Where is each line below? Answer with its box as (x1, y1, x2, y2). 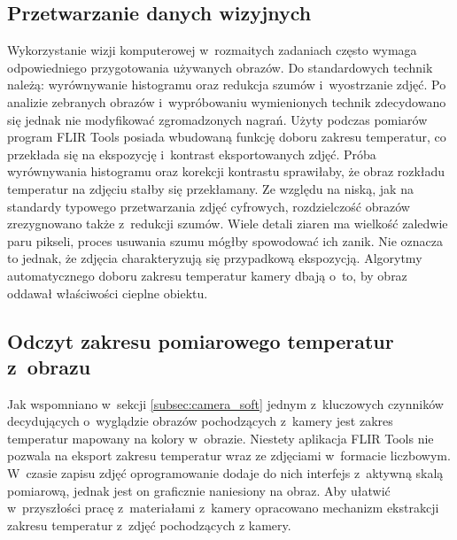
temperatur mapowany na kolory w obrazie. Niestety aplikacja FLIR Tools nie (7, 428, 434, 447)
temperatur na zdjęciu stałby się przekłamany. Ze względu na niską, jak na (7, 179, 414, 197)
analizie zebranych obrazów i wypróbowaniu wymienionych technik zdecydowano (7, 92, 446, 111)
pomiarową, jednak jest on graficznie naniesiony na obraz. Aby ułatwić (7, 481, 391, 499)
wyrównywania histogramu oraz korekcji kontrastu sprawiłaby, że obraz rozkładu (7, 162, 445, 181)
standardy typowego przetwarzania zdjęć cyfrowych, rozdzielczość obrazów (7, 197, 410, 215)
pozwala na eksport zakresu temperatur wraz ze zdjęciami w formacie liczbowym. (7, 446, 451, 465)
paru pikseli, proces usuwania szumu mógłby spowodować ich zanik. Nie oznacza (7, 231, 444, 250)
